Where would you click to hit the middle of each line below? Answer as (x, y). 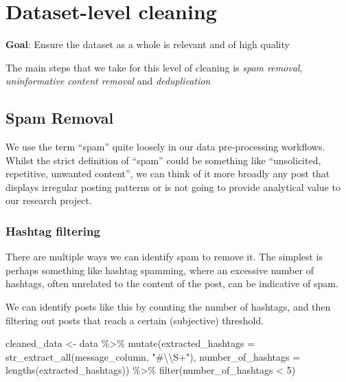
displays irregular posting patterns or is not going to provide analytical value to (173, 187)
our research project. (49, 200)
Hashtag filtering (53, 231)
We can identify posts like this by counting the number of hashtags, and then (168, 307)
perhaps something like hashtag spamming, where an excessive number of (160, 270)
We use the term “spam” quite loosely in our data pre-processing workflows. (165, 147)
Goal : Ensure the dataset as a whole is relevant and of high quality (148, 44)
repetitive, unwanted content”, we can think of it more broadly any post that (168, 173)
